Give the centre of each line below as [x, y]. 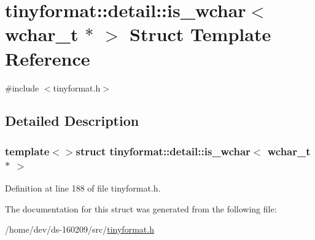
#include [22, 87]
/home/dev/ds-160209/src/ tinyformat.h [80, 229]
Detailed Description [72, 121]
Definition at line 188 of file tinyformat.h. [83, 188]
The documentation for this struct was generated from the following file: [141, 208]
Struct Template [200, 34]
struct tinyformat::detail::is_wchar [163, 151]
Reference [48, 58]
